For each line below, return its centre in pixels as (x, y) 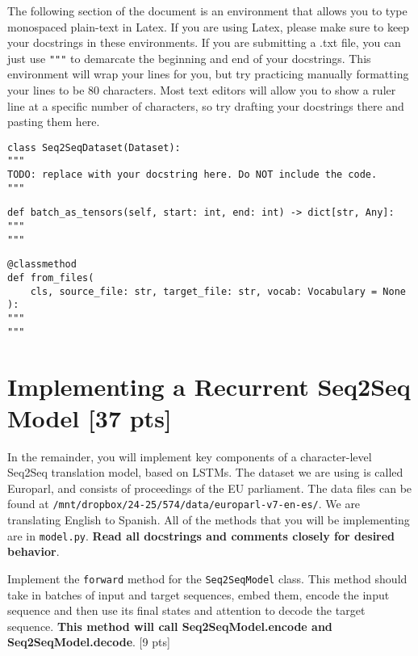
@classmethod (42, 265)
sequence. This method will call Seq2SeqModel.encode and (170, 626)
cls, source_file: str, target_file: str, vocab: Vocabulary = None (218, 291)
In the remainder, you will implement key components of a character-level (190, 456)
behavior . (33, 551)
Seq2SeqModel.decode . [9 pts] (89, 642)
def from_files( (51, 278)
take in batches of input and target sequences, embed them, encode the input (199, 594)
